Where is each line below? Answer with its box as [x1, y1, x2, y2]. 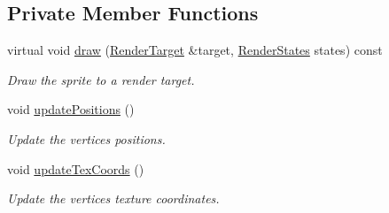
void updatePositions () [7, 100, 135, 118]
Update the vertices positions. [7, 129, 166, 148]
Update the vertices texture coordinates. [7, 189, 220, 208]
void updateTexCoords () [7, 159, 144, 178]
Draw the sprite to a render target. [7, 70, 195, 88]
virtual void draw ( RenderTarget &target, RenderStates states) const [7, 41, 383, 59]
